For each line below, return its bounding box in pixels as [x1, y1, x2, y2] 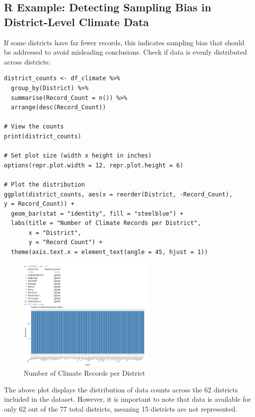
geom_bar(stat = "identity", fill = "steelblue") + [11, 210, 184, 217]
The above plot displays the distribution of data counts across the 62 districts [4, 384, 238, 394]
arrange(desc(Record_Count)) [11, 104, 106, 111]
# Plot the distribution [4, 181, 85, 188]
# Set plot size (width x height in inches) [4, 152, 152, 160]
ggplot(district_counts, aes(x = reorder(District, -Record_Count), [4, 191, 233, 198]
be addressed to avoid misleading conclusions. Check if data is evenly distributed [4, 47, 247, 57]
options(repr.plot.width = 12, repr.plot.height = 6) [4, 161, 184, 169]
